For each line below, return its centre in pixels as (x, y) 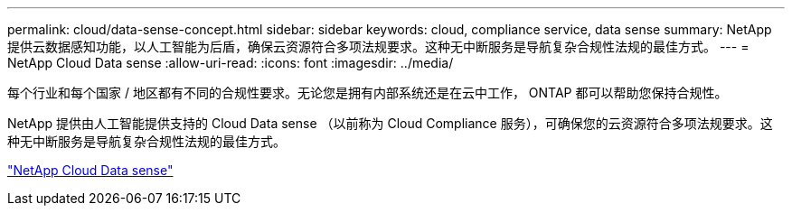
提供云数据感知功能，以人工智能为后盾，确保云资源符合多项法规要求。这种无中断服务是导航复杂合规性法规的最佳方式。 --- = (378, 46)
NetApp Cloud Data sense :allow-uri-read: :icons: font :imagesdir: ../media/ (231, 63)
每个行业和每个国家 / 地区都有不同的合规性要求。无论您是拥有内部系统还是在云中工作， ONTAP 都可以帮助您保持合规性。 (368, 93)
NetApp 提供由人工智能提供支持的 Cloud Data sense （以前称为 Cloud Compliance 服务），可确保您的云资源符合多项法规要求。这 (390, 123)
